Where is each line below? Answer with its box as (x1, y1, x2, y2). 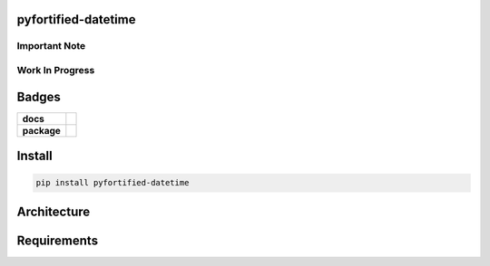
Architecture (16, 204, 91, 219)
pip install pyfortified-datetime (35, 177, 190, 188)
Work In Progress (16, 63, 95, 76)
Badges (16, 89, 61, 104)
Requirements (16, 233, 99, 248)
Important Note (16, 40, 86, 52)
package (22, 124, 61, 137)
